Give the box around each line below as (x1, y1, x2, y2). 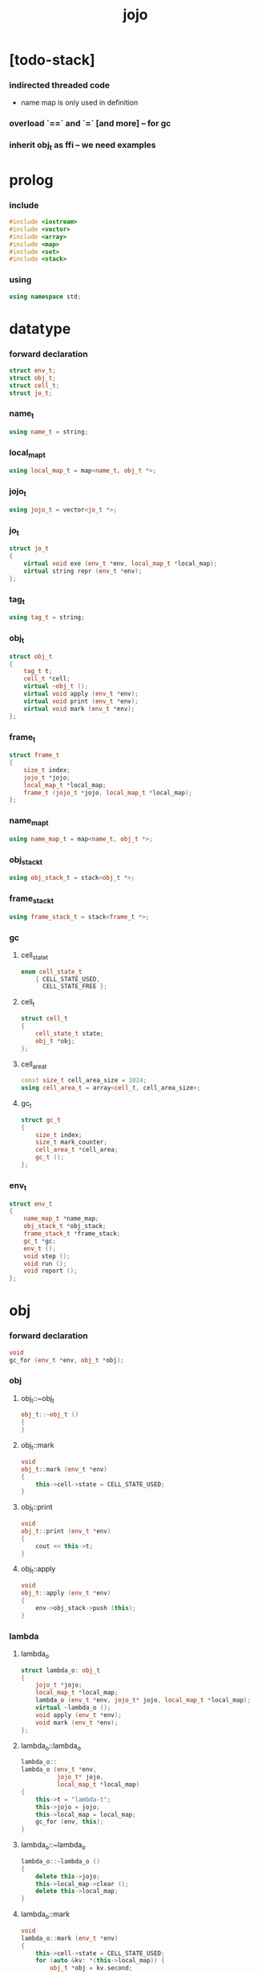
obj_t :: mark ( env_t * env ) (20, 1465, 107, 1473)
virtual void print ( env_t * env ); (23, 697, 139, 705)
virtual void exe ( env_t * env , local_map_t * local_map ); (23, 560, 218, 568)
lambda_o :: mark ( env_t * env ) (20, 1934, 119, 1942)
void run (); (23, 1259, 67, 1267)
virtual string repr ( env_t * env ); (23, 567, 143, 575)
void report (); (23, 1267, 79, 1276)
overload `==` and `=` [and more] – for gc (9, 118, 171, 129)
